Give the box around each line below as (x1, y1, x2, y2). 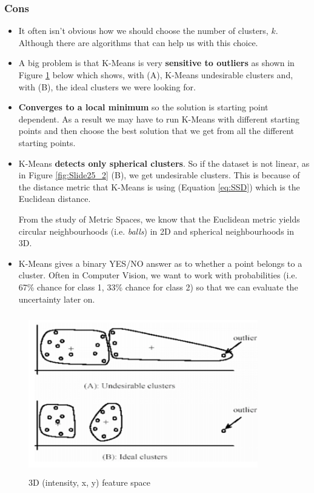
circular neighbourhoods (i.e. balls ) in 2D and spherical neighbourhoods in (18, 224, 294, 237)
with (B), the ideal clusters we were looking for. (18, 80, 196, 93)
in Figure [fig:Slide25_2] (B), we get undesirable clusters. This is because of (18, 169, 300, 181)
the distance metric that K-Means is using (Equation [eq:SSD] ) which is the (18, 180, 300, 193)
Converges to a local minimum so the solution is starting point (18, 101, 269, 113)
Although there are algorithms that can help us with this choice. (18, 36, 258, 49)
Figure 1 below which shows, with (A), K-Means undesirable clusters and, (18, 69, 293, 81)
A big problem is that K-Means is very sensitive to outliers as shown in (18, 56, 295, 69)
